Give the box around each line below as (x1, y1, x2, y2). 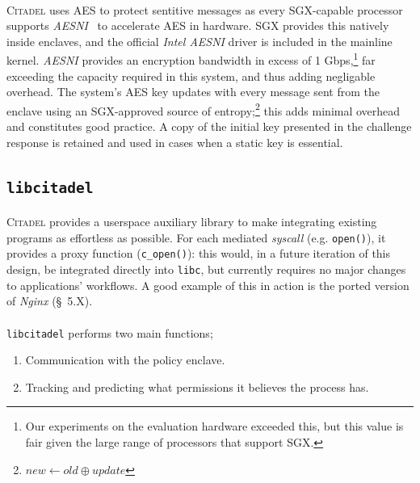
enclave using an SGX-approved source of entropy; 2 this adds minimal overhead (6, 99, 401, 119)
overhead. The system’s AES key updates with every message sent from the (6, 83, 380, 100)
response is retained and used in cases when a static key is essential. (6, 133, 343, 150)
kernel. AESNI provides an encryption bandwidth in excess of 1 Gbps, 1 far (6, 49, 376, 69)
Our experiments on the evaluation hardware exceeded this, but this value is (25, 418, 404, 435)
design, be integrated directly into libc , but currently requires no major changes (6, 261, 406, 278)
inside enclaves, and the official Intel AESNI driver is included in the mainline (6, 32, 393, 49)
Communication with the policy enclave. (25, 351, 225, 368)
